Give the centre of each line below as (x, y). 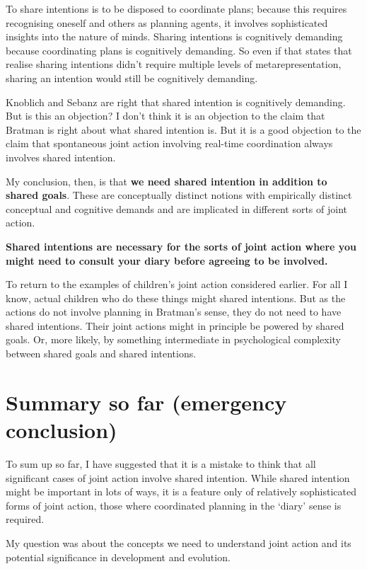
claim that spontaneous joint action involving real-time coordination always (169, 143)
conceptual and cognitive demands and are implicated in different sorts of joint (176, 208)
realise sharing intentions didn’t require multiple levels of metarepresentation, (174, 64)
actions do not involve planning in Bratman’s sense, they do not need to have (174, 312)
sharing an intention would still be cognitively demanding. (132, 77)
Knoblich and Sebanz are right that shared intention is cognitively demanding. (176, 102)
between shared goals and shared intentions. (101, 354)
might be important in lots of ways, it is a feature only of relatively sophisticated (181, 492)
